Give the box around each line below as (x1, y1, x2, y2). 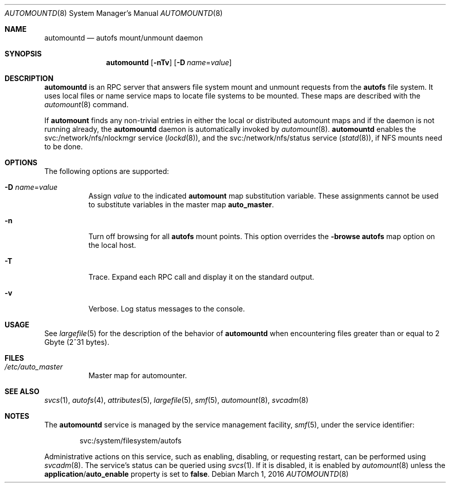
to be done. (44, 142, 83, 151)
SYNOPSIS (5, 49, 42, 58)
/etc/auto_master (5, 362, 63, 371)
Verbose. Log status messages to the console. (88, 304, 245, 313)
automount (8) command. (44, 100, 129, 109)
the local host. (88, 241, 136, 249)
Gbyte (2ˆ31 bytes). (44, 338, 109, 346)
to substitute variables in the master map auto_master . (88, 200, 274, 209)
